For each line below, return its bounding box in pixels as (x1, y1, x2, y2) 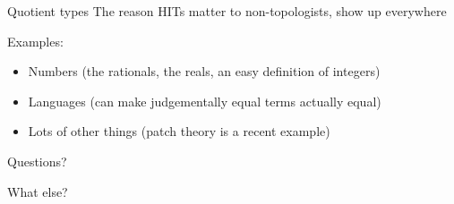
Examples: (7, 31, 64, 50)
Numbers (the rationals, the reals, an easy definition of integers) (28, 62, 381, 81)
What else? (7, 182, 68, 200)
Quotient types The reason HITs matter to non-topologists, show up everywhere (7, 2, 447, 20)
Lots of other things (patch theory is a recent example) (28, 122, 330, 140)
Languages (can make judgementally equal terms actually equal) (28, 91, 381, 110)
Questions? (7, 151, 67, 170)
